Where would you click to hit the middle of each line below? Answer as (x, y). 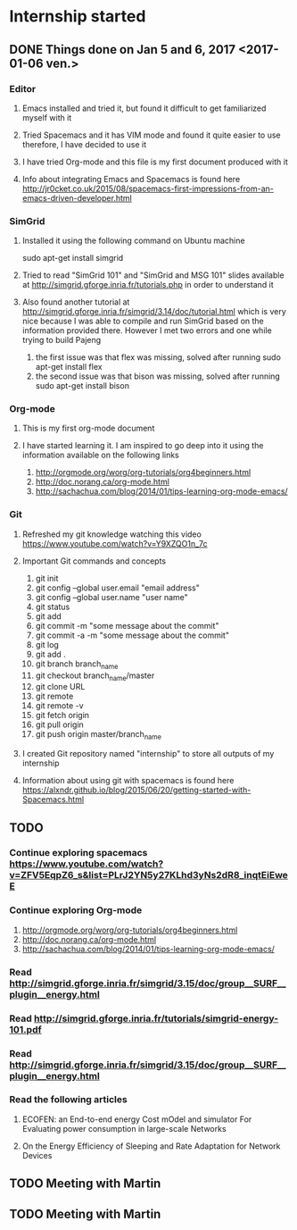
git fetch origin (62, 715)
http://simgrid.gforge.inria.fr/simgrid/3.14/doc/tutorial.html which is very (154, 312)
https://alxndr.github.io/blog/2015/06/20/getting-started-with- (136, 790)
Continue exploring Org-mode (76, 910)
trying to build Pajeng (62, 340)
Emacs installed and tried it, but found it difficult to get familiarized (144, 108)
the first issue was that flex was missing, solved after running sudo (158, 357)
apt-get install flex (69, 367)
